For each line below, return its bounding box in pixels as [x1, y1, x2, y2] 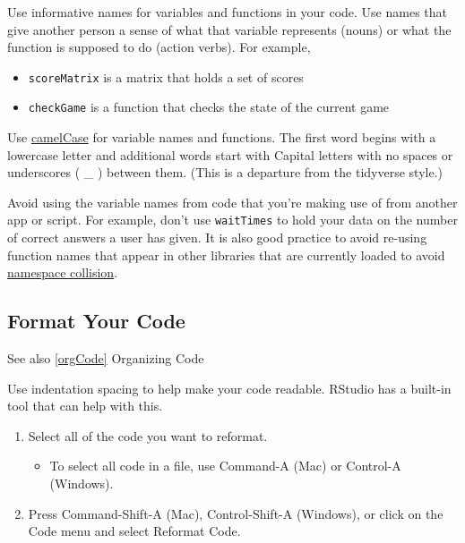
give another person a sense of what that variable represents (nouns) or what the [7, 20, 452, 38]
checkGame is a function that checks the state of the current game [28, 98, 390, 116]
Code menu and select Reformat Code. [28, 522, 241, 540]
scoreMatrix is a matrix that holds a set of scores [28, 67, 304, 86]
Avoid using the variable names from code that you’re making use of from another [7, 192, 458, 211]
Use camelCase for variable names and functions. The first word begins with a [7, 128, 436, 147]
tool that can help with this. [7, 396, 163, 415]
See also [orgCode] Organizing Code [7, 349, 204, 368]
